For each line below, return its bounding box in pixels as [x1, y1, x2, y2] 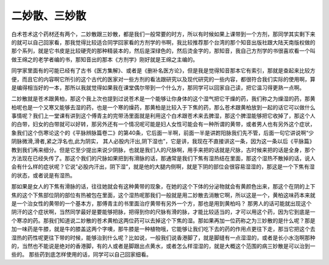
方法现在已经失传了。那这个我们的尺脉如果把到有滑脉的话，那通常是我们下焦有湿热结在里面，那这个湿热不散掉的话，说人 [11, 155, 316, 162]
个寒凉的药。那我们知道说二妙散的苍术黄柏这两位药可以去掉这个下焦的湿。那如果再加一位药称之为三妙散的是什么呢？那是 [11, 216, 316, 224]
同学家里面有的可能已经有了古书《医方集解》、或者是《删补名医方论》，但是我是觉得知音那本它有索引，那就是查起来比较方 [11, 67, 316, 74]
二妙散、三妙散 [11, 9, 87, 22]
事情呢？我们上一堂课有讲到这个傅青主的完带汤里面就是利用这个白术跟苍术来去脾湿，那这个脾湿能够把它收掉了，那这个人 [11, 112, 316, 120]
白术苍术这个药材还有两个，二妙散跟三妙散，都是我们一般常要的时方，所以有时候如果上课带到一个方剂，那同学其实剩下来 [11, 30, 316, 38]
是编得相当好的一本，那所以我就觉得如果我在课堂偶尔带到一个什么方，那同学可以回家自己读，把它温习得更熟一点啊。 [11, 84, 305, 91]
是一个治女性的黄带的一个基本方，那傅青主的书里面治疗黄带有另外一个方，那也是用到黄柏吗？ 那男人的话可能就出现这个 [11, 199, 312, 207]
